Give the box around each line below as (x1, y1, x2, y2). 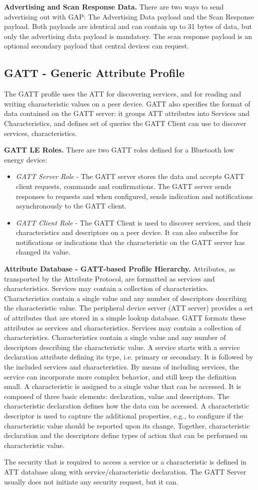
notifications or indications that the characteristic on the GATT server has (15, 236, 245, 247)
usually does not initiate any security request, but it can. (4, 476, 178, 486)
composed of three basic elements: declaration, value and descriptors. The (4, 390, 229, 401)
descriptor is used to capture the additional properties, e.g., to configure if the (4, 410, 243, 420)
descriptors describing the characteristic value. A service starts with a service (4, 341, 240, 352)
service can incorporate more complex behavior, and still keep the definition (4, 371, 236, 381)
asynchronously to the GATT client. (15, 200, 126, 211)
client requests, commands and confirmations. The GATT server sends (15, 180, 231, 191)
